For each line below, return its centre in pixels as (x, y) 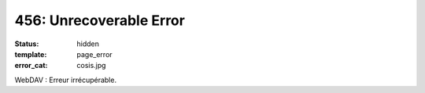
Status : (27, 44)
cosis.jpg (91, 66)
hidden (88, 44)
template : (31, 54)
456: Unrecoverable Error (100, 20)
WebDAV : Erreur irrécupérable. (66, 80)
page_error (95, 54)
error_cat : (31, 66)
